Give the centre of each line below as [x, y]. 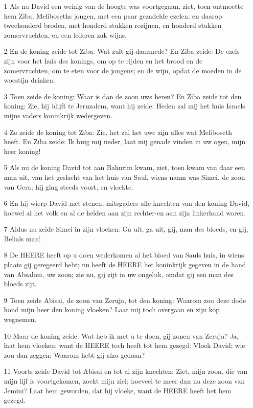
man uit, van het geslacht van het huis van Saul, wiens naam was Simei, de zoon [125, 177]
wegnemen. [20, 319]
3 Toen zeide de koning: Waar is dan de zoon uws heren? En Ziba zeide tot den [123, 96]
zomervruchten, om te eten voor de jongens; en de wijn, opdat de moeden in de [123, 70]
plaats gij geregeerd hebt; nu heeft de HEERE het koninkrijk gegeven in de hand [125, 265]
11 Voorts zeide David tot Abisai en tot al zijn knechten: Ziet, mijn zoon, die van [126, 371]
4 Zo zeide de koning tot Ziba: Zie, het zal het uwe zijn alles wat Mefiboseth [118, 132]
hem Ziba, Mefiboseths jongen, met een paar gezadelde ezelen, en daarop [113, 15]
